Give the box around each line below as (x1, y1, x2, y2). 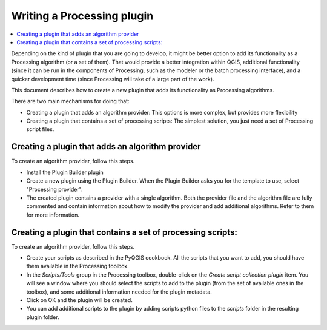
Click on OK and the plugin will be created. (26, 296, 133, 303)
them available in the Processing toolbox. (26, 263, 130, 270)
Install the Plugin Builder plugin (26, 169, 104, 176)
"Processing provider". (26, 186, 83, 193)
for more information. (26, 211, 80, 218)
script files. (26, 126, 54, 133)
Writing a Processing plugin (11, 9, 154, 22)
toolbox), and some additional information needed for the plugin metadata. (26, 288, 212, 295)
